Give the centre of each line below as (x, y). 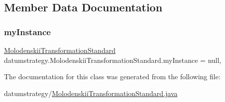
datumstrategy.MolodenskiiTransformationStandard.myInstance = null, (113, 60)
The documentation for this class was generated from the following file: (112, 76)
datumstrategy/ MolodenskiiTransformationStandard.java (91, 93)
